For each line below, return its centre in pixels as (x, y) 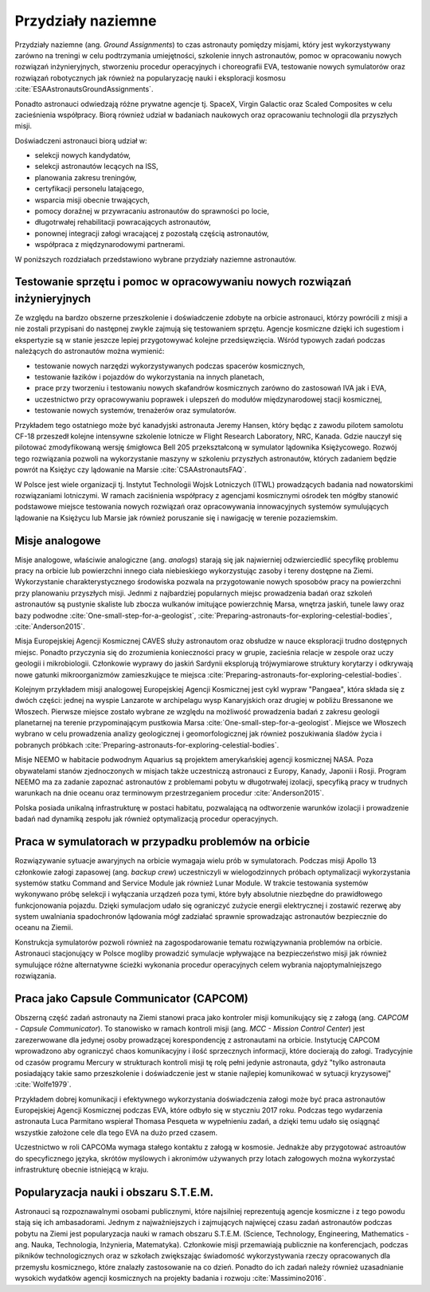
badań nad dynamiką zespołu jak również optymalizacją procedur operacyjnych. (147, 819)
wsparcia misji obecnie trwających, (92, 200)
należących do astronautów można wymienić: (90, 351)
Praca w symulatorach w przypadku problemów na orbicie (162, 842)
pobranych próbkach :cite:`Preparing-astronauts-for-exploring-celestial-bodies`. (147, 744)
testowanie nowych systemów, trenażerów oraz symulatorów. (135, 410)
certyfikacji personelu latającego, (90, 189)
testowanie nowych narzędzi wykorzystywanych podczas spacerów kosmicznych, (170, 366)
